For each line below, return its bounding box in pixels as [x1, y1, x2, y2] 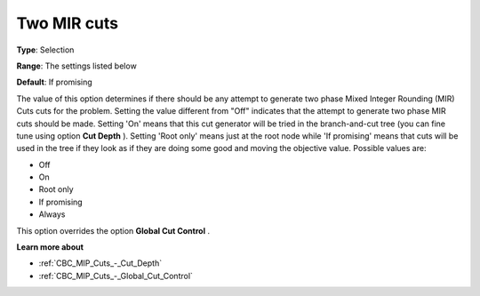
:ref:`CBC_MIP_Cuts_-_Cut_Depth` [38, 258, 163, 268]
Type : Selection [16, 44, 75, 55]
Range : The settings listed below [16, 60, 137, 71]
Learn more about [16, 242, 84, 252]
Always [38, 209, 66, 220]
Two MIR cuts [16, 13, 119, 33]
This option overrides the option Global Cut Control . [16, 225, 211, 236]
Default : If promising [16, 76, 92, 88]
